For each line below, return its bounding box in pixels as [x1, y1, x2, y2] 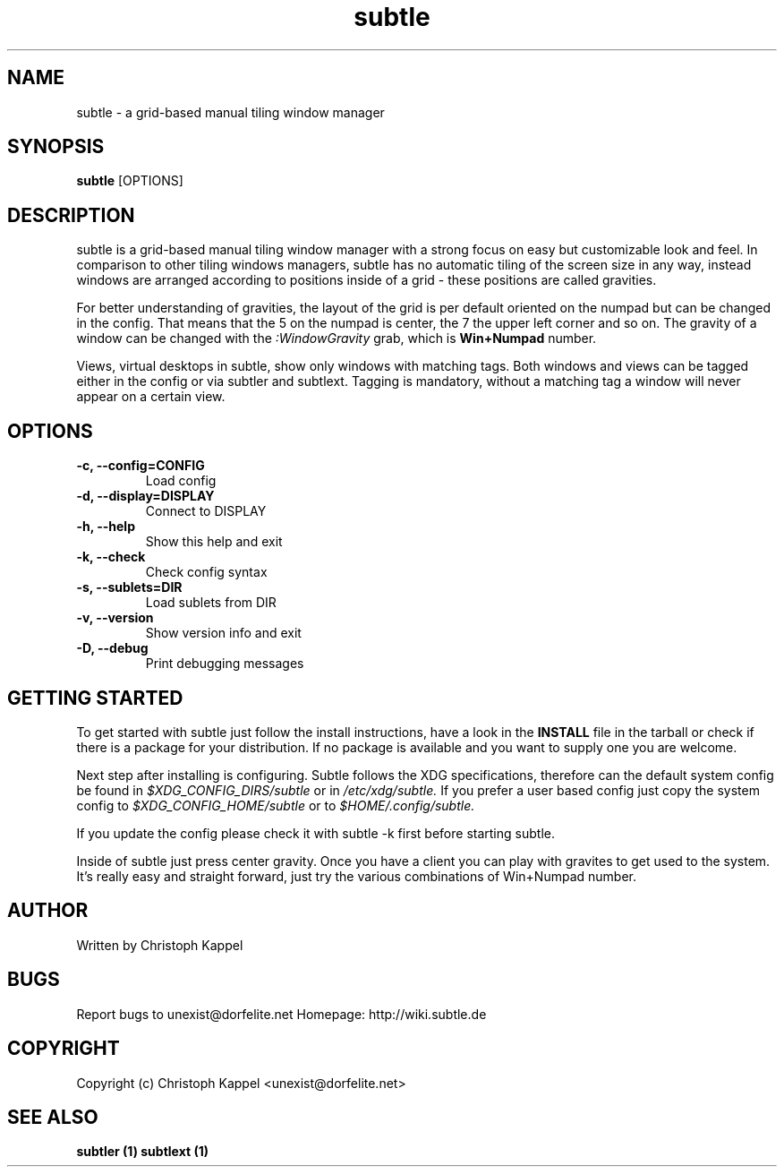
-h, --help [76, 518, 135, 535]
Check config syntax [145, 564, 268, 580]
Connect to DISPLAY [145, 503, 267, 519]
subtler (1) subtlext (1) [76, 1144, 209, 1160]
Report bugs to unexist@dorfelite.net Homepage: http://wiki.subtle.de [76, 1006, 487, 1022]
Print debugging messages [145, 656, 304, 672]
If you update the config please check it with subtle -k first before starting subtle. [76, 825, 555, 841]
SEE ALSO [7, 1105, 98, 1128]
